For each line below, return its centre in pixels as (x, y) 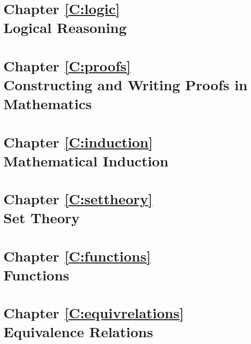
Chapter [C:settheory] (78, 199)
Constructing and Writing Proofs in (125, 84)
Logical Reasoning (65, 27)
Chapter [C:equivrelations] (94, 313)
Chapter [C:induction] (78, 141)
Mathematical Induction (86, 160)
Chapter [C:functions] (77, 255)
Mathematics (48, 104)
